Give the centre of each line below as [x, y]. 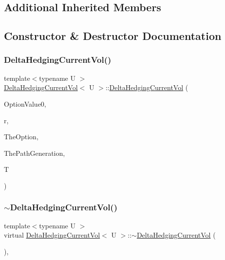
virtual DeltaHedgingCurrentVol [52, 235]
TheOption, [21, 137]
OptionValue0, [25, 103]
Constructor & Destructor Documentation [113, 36]
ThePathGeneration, [35, 153]
